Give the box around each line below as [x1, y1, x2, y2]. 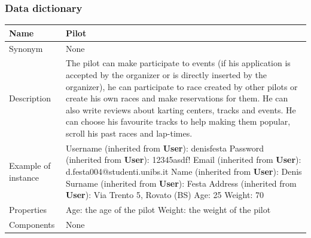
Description [9, 92, 51, 104]
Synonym [9, 42, 43, 54]
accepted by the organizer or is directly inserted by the [65, 69, 267, 81]
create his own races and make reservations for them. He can [65, 92, 288, 104]
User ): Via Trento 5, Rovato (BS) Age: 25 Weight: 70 [65, 188, 264, 201]
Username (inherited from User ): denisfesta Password [65, 141, 264, 154]
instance [9, 171, 39, 183]
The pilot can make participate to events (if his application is [65, 57, 291, 69]
